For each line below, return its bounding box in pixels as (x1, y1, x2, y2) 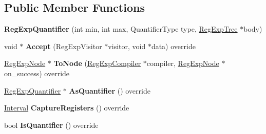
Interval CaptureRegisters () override (4, 102, 129, 113)
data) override (151, 40, 196, 51)
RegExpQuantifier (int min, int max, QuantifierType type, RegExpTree (4, 24, 238, 34)
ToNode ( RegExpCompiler (53, 58, 141, 69)
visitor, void (108, 40, 146, 51)
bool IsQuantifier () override (4, 119, 99, 130)
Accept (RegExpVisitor (26, 40, 102, 51)
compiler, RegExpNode (146, 58, 219, 69)
